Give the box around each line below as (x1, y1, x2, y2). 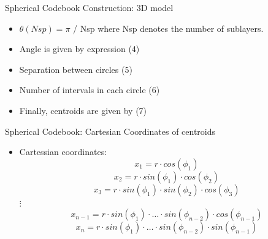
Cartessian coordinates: (19, 145, 107, 158)
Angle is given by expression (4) (19, 42, 140, 55)
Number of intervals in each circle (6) (19, 83, 160, 96)
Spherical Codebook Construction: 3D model (5, 1, 174, 13)
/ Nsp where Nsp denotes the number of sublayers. (73, 21, 264, 34)
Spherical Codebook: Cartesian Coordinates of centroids (5, 124, 216, 137)
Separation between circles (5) (19, 63, 132, 75)
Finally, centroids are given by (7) (19, 104, 147, 116)
